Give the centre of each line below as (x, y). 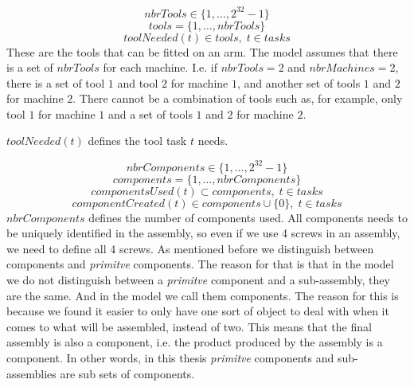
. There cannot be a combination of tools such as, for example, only (238, 98)
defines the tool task (137, 141)
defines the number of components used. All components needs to (248, 217)
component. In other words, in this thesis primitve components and (170, 357)
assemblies (31, 373)
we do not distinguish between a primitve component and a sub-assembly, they (198, 279)
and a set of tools (150, 113)
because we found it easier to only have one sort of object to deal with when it (198, 311)
